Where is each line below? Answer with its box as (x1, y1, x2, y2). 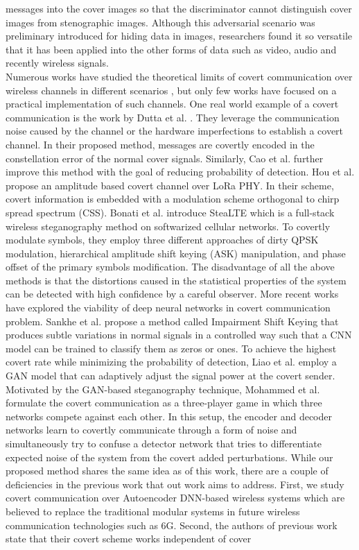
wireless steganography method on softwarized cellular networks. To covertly (6, 218, 331, 233)
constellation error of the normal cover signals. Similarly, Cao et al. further (6, 151, 324, 165)
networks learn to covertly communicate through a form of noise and (6, 422, 297, 437)
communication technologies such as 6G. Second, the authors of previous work (6, 517, 338, 532)
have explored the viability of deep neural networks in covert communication (6, 300, 331, 315)
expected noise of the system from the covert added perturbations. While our (6, 449, 333, 464)
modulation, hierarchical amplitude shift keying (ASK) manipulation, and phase (6, 246, 346, 260)
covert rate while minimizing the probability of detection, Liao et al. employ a (6, 354, 337, 369)
